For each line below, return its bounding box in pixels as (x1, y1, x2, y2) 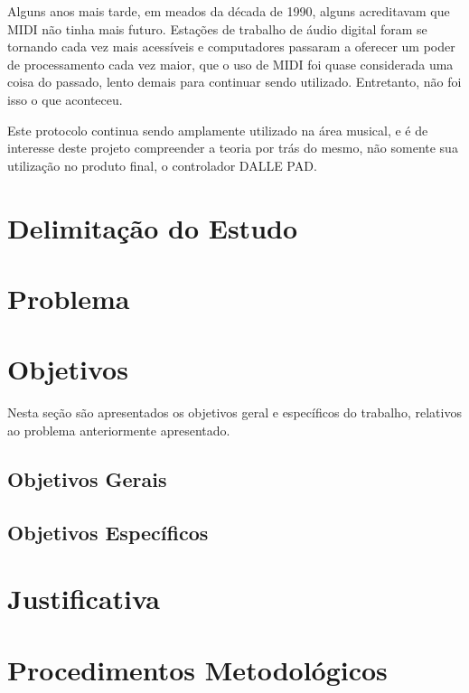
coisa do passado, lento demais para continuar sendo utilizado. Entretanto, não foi (7, 72, 462, 91)
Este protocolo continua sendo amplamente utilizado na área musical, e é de (7, 120, 428, 139)
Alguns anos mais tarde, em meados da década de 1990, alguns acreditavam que (7, 2, 450, 20)
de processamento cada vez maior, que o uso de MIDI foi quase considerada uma (7, 54, 454, 73)
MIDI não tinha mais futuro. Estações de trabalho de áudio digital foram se (7, 19, 427, 38)
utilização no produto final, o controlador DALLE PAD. (7, 155, 317, 174)
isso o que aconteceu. (7, 89, 123, 108)
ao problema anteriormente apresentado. (7, 420, 230, 439)
